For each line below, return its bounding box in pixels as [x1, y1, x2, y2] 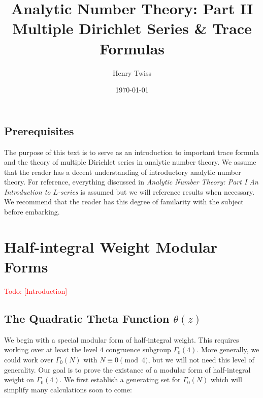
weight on [4, 374, 35, 385]
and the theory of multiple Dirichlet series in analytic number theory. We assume [4, 157, 256, 167]
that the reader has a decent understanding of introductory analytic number [4, 166, 241, 177]
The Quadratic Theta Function [4, 310, 170, 326]
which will [210, 374, 242, 385]
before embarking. [4, 206, 60, 217]
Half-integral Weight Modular [4, 236, 218, 257]
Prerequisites [4, 123, 74, 138]
